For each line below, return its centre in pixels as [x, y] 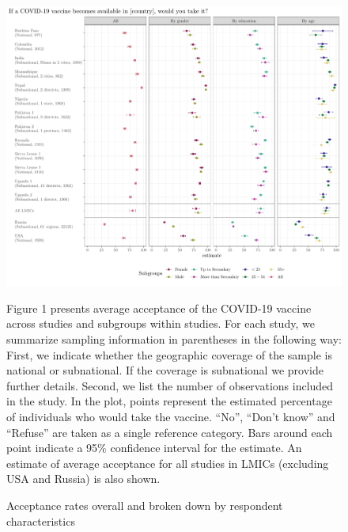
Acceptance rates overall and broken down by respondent [145, 505]
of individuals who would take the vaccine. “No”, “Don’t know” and [171, 416]
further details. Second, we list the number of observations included [170, 385]
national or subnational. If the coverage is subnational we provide [165, 370]
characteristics [41, 521]
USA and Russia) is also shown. [83, 479]
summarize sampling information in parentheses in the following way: [174, 338]
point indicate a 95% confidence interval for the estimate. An [154, 448]
